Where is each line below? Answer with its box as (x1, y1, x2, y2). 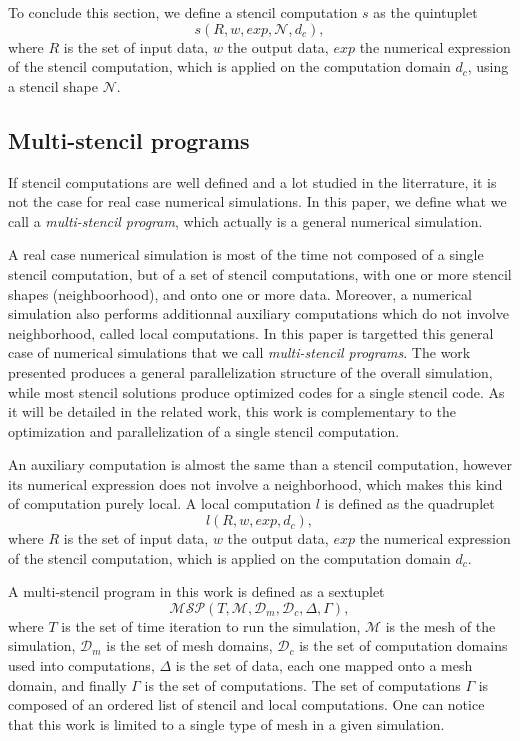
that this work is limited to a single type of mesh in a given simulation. (8, 713, 445, 734)
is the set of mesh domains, (106, 635, 273, 656)
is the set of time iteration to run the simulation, (61, 615, 361, 636)
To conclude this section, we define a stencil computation (8, 2, 358, 22)
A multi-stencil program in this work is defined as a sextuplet (8, 581, 385, 602)
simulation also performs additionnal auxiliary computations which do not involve (8, 303, 509, 324)
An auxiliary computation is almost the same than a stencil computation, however (8, 454, 512, 475)
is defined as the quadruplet (324, 493, 495, 514)
